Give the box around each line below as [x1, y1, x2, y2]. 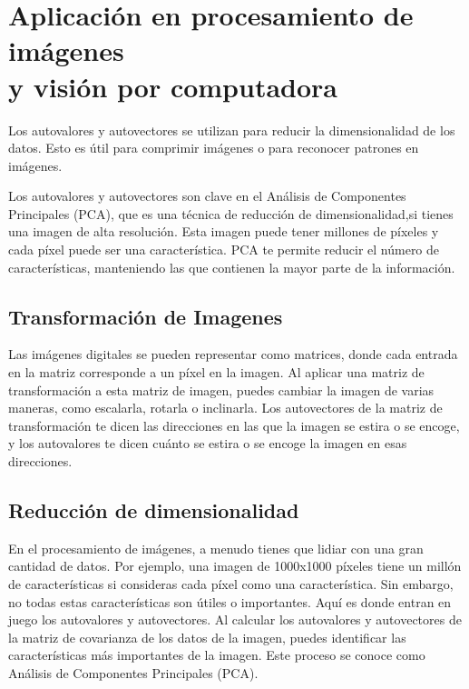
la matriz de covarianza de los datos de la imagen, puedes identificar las [8, 627, 406, 646]
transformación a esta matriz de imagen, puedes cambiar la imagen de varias [8, 380, 435, 399]
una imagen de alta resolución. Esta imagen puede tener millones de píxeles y [8, 222, 439, 241]
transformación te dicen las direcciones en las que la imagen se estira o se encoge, [8, 415, 460, 434]
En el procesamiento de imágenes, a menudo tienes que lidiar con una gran [8, 538, 424, 557]
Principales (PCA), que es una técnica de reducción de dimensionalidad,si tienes [8, 204, 454, 223]
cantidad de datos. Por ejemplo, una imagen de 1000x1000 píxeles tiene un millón [8, 556, 462, 575]
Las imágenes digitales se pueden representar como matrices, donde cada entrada [8, 344, 458, 364]
